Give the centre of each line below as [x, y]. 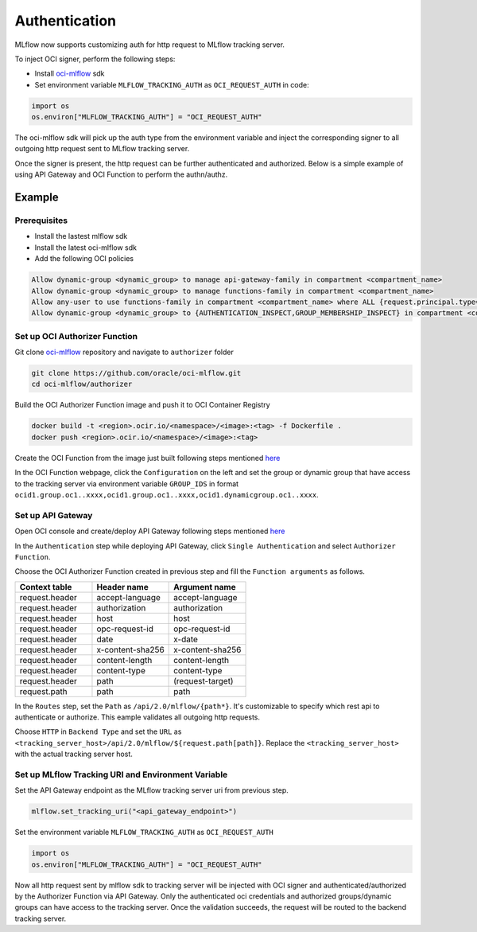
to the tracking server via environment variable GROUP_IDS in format [126, 484]
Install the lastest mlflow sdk [81, 236]
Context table [46, 587]
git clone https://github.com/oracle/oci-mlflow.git [136, 373]
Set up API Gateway [54, 515]
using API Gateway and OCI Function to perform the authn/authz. [121, 174]
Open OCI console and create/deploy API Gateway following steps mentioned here [150, 531]
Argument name [205, 587]
